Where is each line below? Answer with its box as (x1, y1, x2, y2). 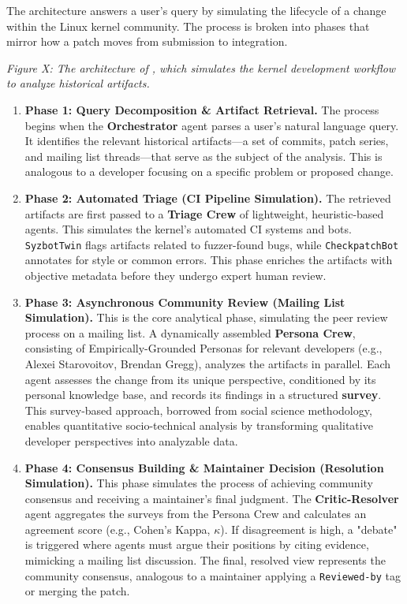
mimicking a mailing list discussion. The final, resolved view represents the (24, 552, 386, 569)
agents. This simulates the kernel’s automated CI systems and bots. (24, 221, 352, 237)
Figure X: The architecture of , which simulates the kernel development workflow (6, 59, 396, 76)
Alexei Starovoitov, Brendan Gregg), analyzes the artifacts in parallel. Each (24, 355, 391, 371)
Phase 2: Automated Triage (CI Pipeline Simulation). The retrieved (24, 189, 391, 206)
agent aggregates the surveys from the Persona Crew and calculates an (24, 505, 367, 522)
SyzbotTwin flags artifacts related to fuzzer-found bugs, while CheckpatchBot (24, 236, 399, 252)
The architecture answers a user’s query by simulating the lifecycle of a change (6, 2, 386, 18)
